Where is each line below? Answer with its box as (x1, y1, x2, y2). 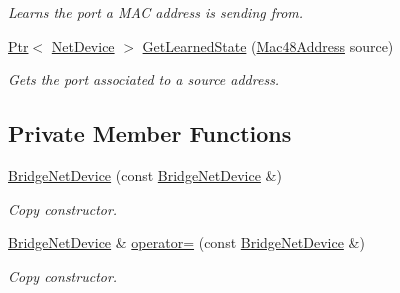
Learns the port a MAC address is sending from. (8, 2, 304, 22)
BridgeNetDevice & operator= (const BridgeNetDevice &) (8, 232, 365, 253)
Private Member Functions (8, 118, 292, 149)
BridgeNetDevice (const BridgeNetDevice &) (8, 164, 282, 185)
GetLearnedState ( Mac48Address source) (142, 35, 394, 56)
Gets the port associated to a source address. (8, 69, 280, 90)
